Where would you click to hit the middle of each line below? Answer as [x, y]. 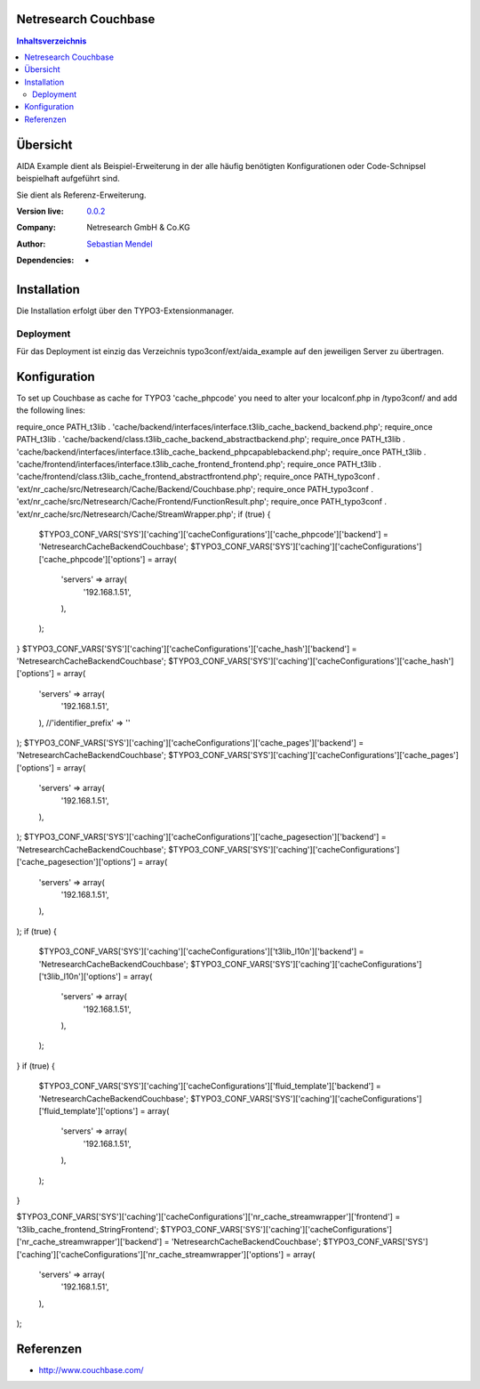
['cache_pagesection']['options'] [76, 862]
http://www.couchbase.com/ [91, 1370]
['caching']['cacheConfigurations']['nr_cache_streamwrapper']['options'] [150, 1254]
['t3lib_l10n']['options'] [80, 976]
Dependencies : [45, 260]
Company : [36, 228]
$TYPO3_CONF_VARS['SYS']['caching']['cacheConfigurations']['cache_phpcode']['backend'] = [213, 534]
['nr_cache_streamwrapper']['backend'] [89, 1242]
